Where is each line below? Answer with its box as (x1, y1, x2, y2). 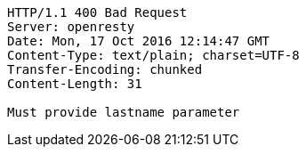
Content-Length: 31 (7, 77, 142, 91)
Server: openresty (7, 20, 135, 34)
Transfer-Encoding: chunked (7, 62, 203, 77)
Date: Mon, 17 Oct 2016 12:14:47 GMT (7, 34, 270, 48)
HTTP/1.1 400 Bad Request (7, 5, 188, 20)
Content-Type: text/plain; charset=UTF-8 (7, 48, 300, 62)
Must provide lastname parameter (7, 105, 240, 119)
